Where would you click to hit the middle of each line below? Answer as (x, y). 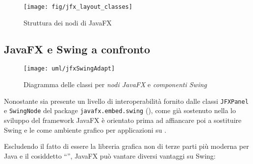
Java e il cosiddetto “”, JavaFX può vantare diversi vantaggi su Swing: (110, 155)
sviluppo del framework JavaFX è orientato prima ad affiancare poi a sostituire (123, 120)
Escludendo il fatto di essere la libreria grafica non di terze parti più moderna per (126, 146)
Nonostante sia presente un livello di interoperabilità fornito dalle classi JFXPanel (126, 101)
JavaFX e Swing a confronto (77, 49)
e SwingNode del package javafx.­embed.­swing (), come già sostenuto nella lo (120, 110)
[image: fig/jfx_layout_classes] (78, 7)
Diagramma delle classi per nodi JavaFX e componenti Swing (115, 84)
